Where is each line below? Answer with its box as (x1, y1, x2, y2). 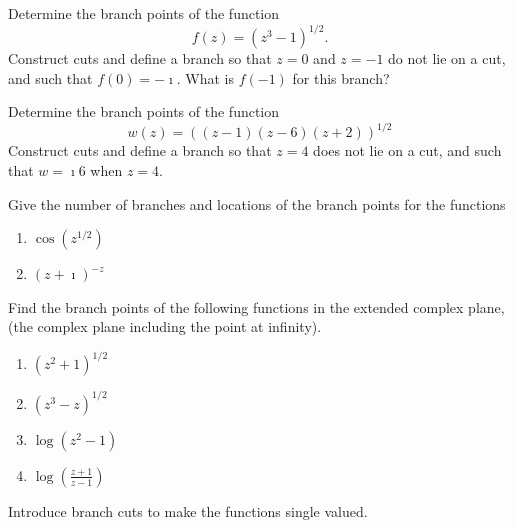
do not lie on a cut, (388, 48, 506, 69)
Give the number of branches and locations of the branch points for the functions (8, 193, 506, 214)
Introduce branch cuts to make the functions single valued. (8, 500, 368, 521)
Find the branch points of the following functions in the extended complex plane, (8, 296, 505, 317)
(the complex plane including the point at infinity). (8, 316, 322, 337)
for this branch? (292, 67, 390, 88)
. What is (176, 67, 234, 88)
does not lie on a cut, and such (313, 140, 502, 161)
